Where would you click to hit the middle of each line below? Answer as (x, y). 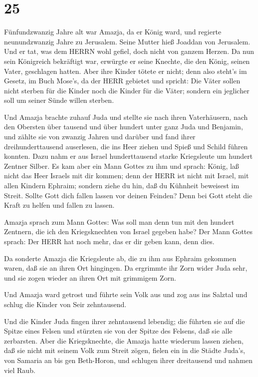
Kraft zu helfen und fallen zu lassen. (59, 205)
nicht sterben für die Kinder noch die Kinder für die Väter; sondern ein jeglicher (127, 90)
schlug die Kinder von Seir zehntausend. (65, 304)
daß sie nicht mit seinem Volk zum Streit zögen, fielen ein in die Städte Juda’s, (125, 350)
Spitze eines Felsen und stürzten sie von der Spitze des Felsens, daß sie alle (118, 331)
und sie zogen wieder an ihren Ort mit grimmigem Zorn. (90, 277)
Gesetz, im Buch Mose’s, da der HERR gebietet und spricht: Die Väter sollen (122, 81)
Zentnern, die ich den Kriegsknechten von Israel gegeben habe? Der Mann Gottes (129, 231)
